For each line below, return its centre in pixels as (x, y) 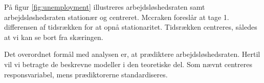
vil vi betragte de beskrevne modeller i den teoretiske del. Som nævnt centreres (128, 64)
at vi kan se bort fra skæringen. (54, 37)
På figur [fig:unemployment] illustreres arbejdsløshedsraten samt (105, 7)
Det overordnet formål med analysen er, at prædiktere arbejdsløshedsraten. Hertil (132, 54)
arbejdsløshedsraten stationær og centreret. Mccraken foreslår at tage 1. (117, 17)
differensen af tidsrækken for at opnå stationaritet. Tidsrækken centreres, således (131, 27)
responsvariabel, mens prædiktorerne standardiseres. (86, 74)
